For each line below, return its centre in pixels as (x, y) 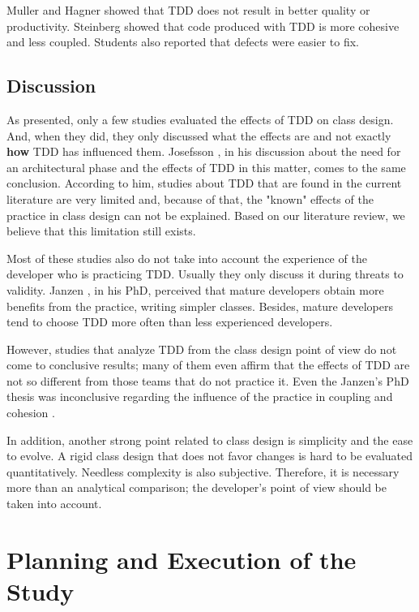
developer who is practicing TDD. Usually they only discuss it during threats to (205, 274)
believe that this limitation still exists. (101, 231)
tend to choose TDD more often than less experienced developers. (170, 322)
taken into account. (54, 504)
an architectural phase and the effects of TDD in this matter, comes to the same (206, 167)
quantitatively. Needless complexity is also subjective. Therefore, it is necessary (203, 471)
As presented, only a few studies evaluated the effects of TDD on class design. (200, 119)
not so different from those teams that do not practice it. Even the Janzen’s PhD (208, 380)
